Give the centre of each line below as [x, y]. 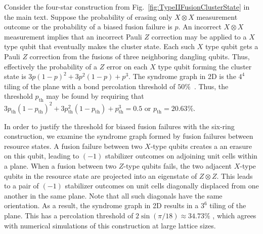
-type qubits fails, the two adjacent [178, 166]
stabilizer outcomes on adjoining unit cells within [181, 156]
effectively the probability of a [51, 66]
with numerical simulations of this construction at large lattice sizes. [110, 225]
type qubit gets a [232, 46]
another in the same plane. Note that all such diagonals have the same [113, 195]
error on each [127, 66]
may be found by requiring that [95, 96]
